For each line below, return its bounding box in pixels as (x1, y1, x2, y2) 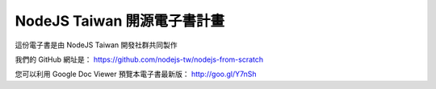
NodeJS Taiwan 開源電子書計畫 (15, 12, 225, 30)
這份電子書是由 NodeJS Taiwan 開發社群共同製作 (15, 40, 178, 50)
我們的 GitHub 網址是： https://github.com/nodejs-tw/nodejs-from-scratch (15, 55, 264, 64)
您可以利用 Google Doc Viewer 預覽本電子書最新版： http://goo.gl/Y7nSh (15, 69, 257, 79)
